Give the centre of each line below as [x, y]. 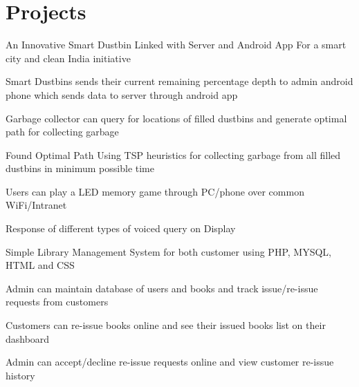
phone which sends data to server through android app [122, 94]
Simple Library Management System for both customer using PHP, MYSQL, [168, 251]
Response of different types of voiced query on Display [121, 228]
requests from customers [57, 302]
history [20, 375]
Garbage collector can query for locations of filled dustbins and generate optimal [176, 118]
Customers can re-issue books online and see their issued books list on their [166, 325]
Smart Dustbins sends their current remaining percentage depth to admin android [179, 81]
